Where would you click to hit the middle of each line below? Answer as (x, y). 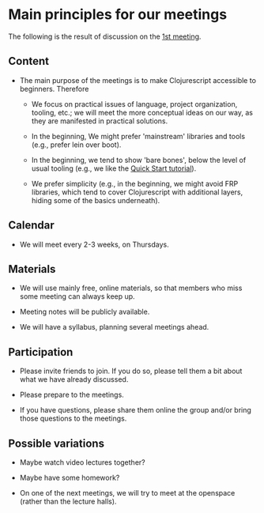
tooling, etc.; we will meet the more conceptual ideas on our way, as (142, 112)
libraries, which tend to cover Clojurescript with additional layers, (137, 192)
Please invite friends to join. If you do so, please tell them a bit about (131, 371)
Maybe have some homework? (70, 477)
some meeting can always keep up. (77, 296)
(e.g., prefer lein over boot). (76, 145)
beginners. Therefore (54, 89)
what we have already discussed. (74, 379)
